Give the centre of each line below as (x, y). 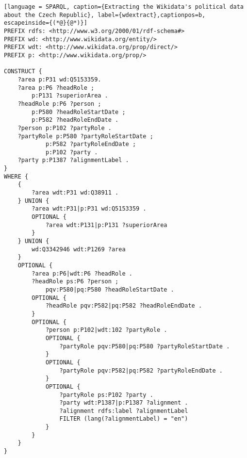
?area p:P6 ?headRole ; (56, 88)
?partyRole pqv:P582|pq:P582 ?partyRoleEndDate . (141, 370)
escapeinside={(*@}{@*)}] (46, 23)
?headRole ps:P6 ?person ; (75, 282)
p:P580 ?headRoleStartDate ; (79, 112)
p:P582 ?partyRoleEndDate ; (91, 144)
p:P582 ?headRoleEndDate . (75, 120)
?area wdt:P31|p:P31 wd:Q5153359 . (89, 209)
